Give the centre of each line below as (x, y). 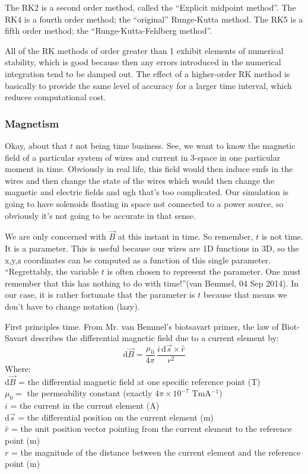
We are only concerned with (55, 236)
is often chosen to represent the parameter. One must (204, 271)
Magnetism (32, 123)
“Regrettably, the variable (52, 271)
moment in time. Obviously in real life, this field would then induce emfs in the (149, 169)
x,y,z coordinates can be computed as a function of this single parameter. (138, 260)
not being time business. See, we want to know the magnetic (185, 145)
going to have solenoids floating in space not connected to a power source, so (144, 203)
